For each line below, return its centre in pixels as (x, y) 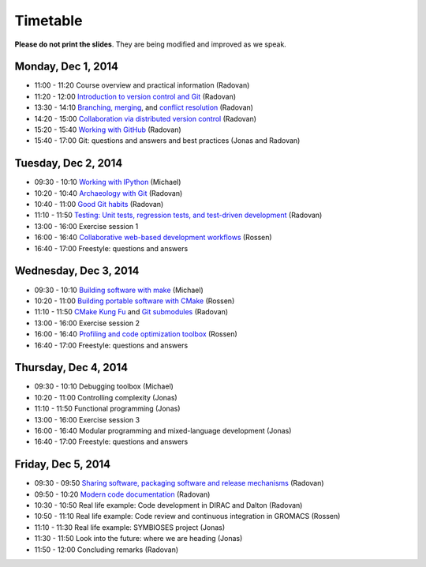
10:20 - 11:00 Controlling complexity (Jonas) (106, 397)
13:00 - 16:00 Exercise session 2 (87, 323)
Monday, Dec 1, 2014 (66, 67)
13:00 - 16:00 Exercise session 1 (86, 226)
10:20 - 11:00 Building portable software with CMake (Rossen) (135, 301)
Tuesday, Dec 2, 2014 (69, 163)
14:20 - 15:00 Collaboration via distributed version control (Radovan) (145, 118)
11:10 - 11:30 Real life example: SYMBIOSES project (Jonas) (130, 527)
